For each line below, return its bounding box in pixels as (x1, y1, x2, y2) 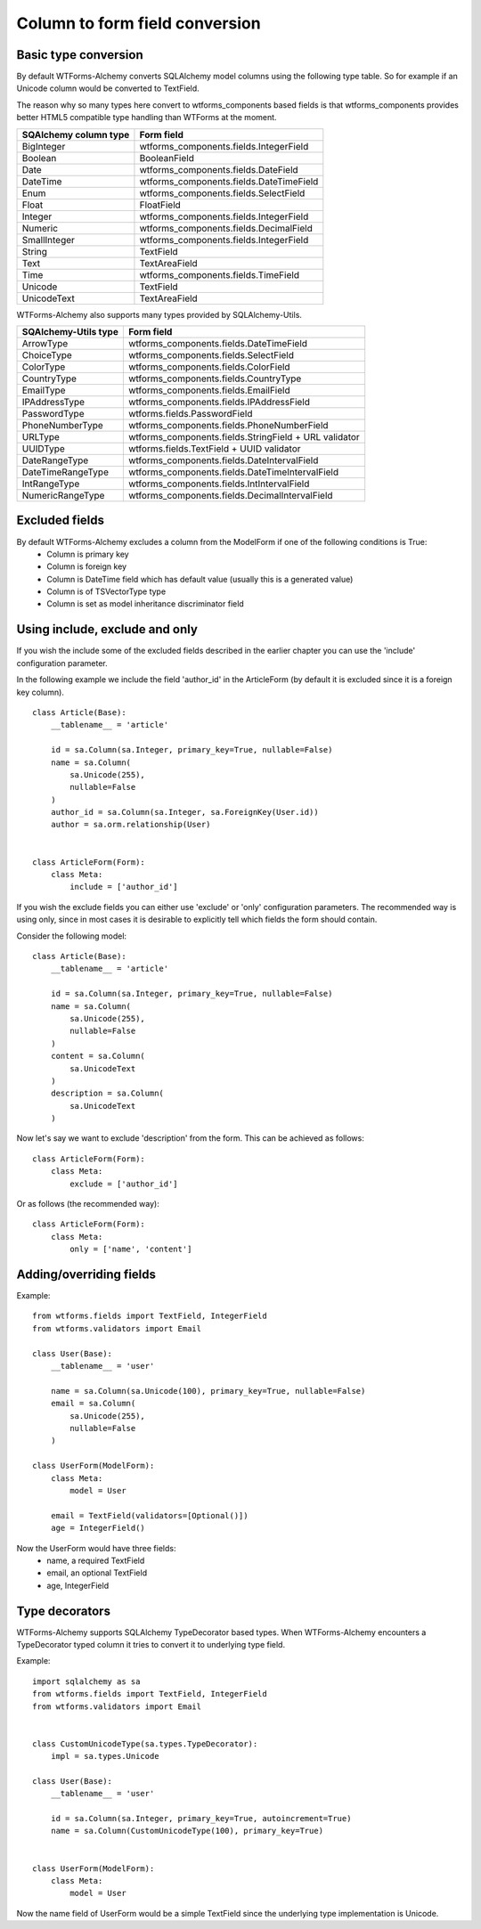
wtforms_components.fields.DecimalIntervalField (127, 490, 333, 502)
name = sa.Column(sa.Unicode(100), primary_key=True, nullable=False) (50, 1386, 366, 1396)
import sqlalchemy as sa (32, 1676, 141, 1687)
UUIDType (21, 443, 66, 455)
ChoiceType (21, 349, 73, 362)
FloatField (139, 199, 182, 211)
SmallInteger (21, 233, 76, 246)
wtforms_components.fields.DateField (139, 163, 298, 175)
